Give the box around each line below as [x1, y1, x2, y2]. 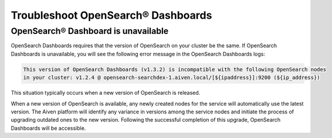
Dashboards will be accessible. [11, 125, 86, 132]
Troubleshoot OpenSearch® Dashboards [11, 9, 212, 22]
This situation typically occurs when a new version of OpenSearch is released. [11, 89, 201, 96]
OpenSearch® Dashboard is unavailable [11, 26, 169, 36]
